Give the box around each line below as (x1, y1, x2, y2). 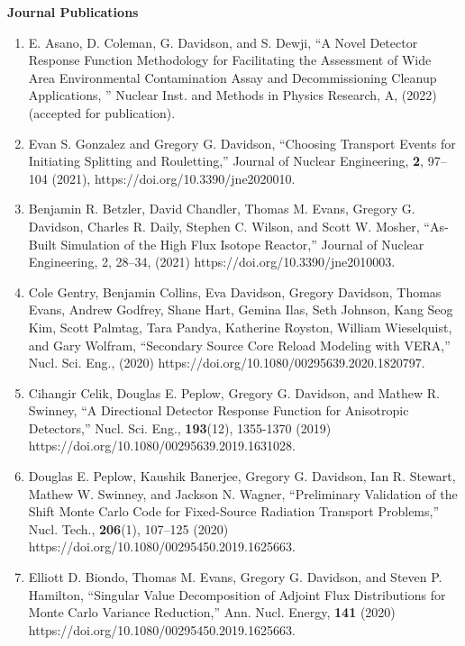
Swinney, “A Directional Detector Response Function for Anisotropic (28, 401, 409, 420)
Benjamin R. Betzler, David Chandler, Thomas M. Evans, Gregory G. (28, 199, 415, 218)
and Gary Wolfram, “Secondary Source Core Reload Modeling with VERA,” (28, 335, 451, 354)
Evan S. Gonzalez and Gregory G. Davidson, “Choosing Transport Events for (28, 133, 456, 152)
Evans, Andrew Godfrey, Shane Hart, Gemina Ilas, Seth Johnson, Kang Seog (28, 300, 453, 319)
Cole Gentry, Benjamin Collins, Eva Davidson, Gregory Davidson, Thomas (28, 282, 442, 301)
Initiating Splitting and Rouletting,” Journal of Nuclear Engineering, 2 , (28, 151, 424, 170)
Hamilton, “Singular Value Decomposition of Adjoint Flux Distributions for (28, 585, 446, 604)
